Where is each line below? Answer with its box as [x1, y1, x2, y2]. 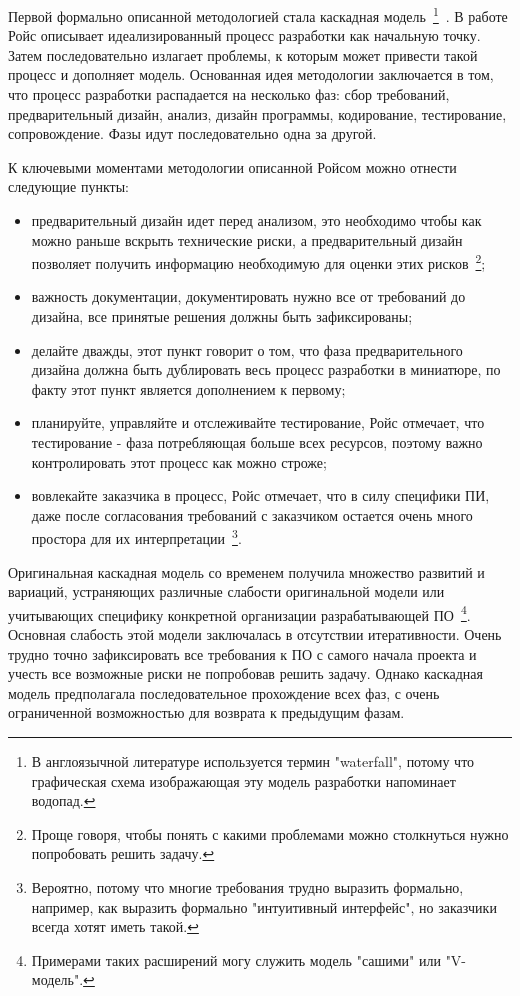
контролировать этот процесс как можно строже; [31, 451, 327, 472]
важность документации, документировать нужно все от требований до [31, 286, 466, 307]
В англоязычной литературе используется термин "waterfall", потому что [31, 751, 475, 772]
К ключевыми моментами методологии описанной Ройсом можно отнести [8, 156, 457, 177]
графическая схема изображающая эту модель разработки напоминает [31, 770, 456, 791]
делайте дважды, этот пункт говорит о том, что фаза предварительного [31, 339, 463, 360]
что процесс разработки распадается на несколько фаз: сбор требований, [8, 84, 450, 105]
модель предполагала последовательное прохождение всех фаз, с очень [8, 682, 440, 703]
